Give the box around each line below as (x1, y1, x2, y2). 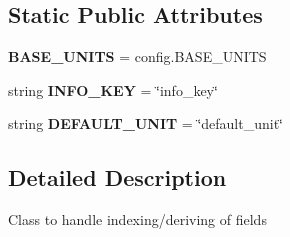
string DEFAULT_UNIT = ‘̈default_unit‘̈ (8, 113, 283, 134)
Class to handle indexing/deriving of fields (8, 209, 267, 230)
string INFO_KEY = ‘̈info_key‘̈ (8, 79, 218, 100)
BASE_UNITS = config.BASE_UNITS (8, 46, 267, 67)
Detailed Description (8, 162, 227, 193)
